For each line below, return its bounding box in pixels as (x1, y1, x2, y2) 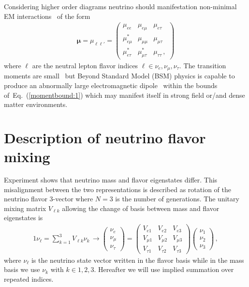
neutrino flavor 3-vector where (4, 194, 93, 204)
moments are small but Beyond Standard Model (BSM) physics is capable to (4, 71, 235, 81)
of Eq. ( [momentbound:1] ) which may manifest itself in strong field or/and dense (4, 90, 245, 100)
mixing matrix (4, 203, 46, 213)
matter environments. (4, 99, 68, 109)
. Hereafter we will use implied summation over (94, 264, 234, 274)
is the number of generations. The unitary (115, 194, 239, 204)
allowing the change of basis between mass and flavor (62, 203, 220, 213)
